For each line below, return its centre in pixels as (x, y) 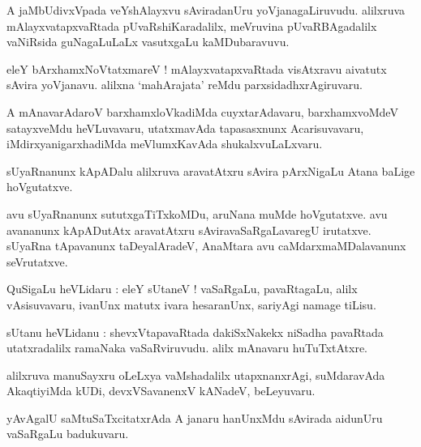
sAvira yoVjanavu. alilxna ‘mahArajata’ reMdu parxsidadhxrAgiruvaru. (185, 85)
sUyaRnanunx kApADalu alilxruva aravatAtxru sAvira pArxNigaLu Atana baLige (211, 170)
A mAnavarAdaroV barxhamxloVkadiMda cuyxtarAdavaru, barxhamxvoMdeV (202, 111)
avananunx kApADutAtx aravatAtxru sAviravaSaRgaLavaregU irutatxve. (189, 230)
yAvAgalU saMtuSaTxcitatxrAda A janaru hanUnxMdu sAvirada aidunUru (195, 417)
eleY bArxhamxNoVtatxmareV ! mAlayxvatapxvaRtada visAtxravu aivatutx (197, 68)
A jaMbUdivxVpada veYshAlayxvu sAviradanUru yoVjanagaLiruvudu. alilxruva (206, 10)
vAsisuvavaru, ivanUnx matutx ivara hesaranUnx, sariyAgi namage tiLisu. (191, 304)
